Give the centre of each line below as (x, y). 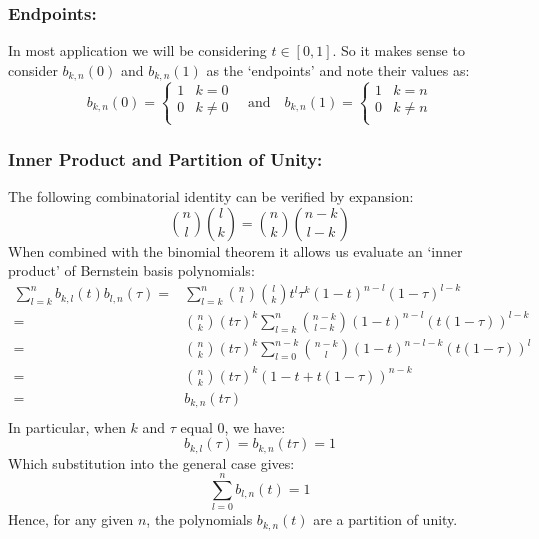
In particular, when (67, 426)
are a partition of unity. (385, 519)
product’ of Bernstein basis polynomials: (131, 270)
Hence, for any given (71, 519)
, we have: (255, 426)
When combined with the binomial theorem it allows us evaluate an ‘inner (235, 250)
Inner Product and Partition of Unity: (165, 158)
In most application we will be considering (137, 50)
